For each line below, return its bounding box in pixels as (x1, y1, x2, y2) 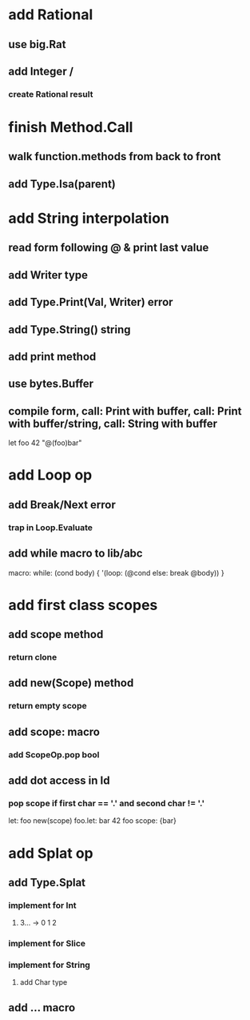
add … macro (8, 1001, 76, 1014)
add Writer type (8, 268, 89, 282)
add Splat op (8, 844, 93, 862)
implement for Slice (8, 938, 86, 950)
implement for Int (8, 899, 77, 910)
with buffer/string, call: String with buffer (8, 416, 218, 430)
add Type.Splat (8, 875, 86, 889)
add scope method (8, 628, 104, 641)
